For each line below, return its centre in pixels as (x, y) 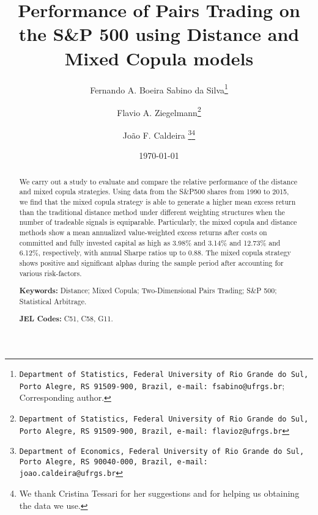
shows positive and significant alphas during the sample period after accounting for (151, 262)
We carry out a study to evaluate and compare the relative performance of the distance (158, 181)
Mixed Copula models (159, 58)
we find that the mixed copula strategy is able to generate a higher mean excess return (157, 201)
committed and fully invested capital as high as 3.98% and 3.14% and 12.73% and (150, 242)
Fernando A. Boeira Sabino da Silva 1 (159, 89)
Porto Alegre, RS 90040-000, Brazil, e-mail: (113, 462)
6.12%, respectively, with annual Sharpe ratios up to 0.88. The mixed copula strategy (155, 253)
